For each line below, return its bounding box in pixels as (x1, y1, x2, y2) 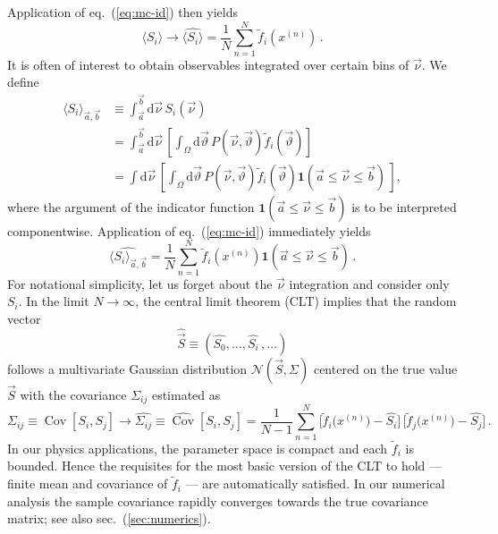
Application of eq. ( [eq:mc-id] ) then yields (7, 3, 238, 21)
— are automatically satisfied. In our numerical (185, 474, 445, 493)
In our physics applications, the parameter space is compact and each (7, 438, 388, 457)
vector (7, 309, 41, 327)
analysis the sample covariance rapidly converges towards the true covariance (7, 491, 428, 510)
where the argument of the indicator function (7, 197, 255, 216)
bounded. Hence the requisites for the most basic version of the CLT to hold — (7, 456, 443, 475)
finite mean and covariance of (7, 474, 168, 493)
